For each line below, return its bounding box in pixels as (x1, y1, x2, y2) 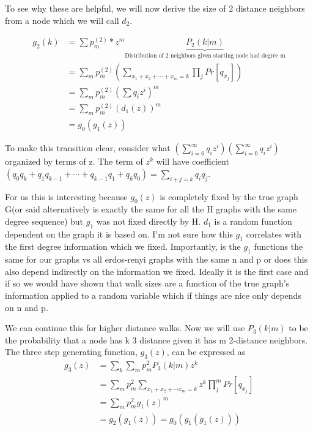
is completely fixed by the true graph (160, 190, 298, 203)
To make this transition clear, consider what (5, 141, 171, 154)
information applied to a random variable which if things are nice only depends (5, 289, 301, 302)
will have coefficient (156, 155, 229, 168)
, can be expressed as (166, 345, 246, 358)
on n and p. (5, 301, 48, 313)
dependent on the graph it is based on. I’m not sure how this (5, 227, 233, 240)
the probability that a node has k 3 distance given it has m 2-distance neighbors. (5, 333, 308, 346)
